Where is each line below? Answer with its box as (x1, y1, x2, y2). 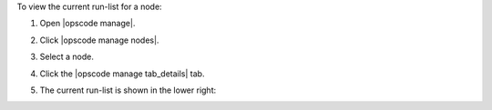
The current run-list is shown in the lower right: (39, 85, 217, 95)
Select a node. (39, 51, 95, 63)
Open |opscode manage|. (39, 18, 136, 29)
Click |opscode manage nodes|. (39, 35, 159, 45)
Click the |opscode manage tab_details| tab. (39, 68, 205, 79)
